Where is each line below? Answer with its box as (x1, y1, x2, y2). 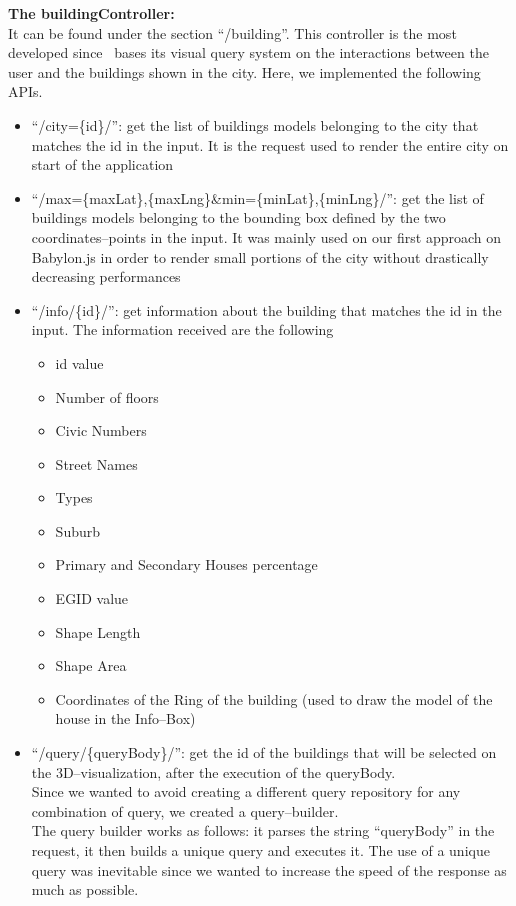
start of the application (31, 154, 174, 175)
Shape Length (55, 621, 141, 642)
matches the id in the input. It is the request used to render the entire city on (31, 134, 509, 155)
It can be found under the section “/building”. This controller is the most (8, 22, 457, 43)
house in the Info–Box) (55, 708, 196, 729)
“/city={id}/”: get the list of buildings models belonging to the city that (31, 114, 479, 135)
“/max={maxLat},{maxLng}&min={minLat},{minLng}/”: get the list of (31, 187, 484, 208)
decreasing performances (31, 266, 181, 287)
